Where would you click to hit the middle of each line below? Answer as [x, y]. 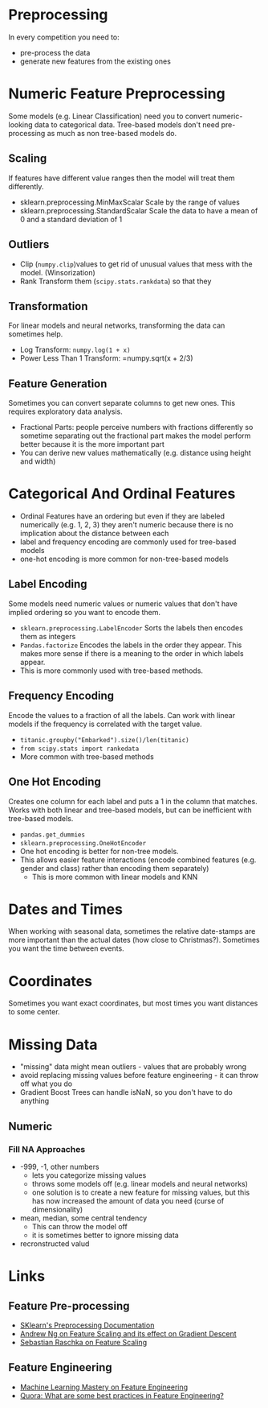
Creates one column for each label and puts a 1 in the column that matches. [133, 801]
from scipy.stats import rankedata [79, 749]
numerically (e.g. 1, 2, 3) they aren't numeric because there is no [127, 525]
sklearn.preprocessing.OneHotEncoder [83, 843]
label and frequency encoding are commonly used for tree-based [128, 542]
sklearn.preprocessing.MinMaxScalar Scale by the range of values [130, 202]
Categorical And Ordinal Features [122, 494]
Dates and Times [65, 909]
